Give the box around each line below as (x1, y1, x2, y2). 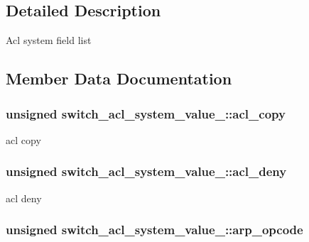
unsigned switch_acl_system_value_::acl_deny (6, 163, 287, 180)
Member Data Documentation (6, 67, 232, 89)
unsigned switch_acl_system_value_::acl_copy (6, 104, 286, 122)
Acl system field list (6, 33, 92, 48)
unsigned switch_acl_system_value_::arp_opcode (6, 221, 303, 238)
